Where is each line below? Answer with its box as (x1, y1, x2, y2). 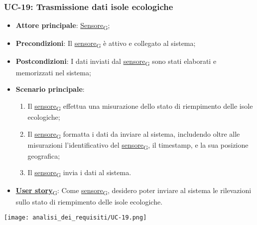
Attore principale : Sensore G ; (15, 20, 110, 32)
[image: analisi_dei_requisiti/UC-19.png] (4, 214, 147, 222)
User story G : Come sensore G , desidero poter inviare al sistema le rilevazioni (15, 185, 252, 197)
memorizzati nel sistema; (15, 67, 91, 77)
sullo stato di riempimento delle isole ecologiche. (15, 196, 163, 207)
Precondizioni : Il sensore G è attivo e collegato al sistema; (15, 38, 196, 50)
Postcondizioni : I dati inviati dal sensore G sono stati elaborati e (15, 56, 217, 68)
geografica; (27, 150, 60, 161)
